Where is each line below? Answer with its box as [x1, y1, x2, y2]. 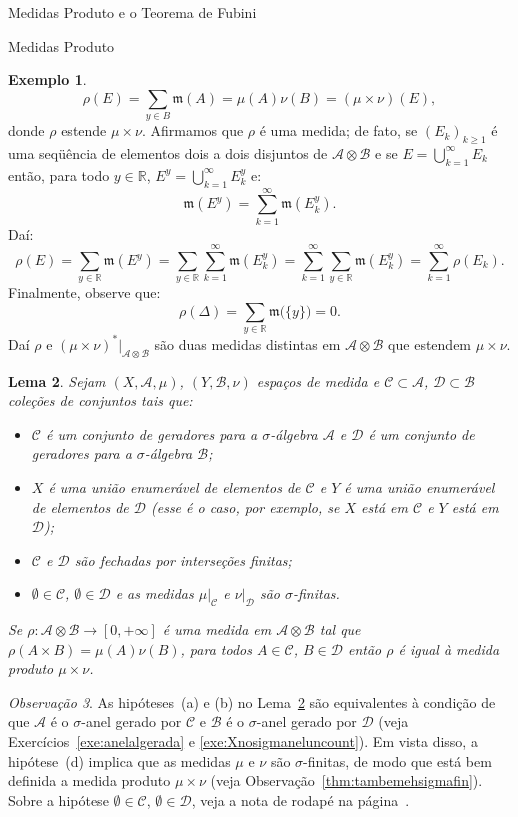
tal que [319, 619, 361, 640]
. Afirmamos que [141, 120, 244, 141]
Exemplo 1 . [8, 69, 87, 90]
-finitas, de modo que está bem [303, 750, 492, 771]
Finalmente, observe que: [8, 282, 161, 303]
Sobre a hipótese [8, 789, 109, 810]
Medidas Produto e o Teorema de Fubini [8, 2, 257, 22]
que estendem [388, 333, 472, 354]
